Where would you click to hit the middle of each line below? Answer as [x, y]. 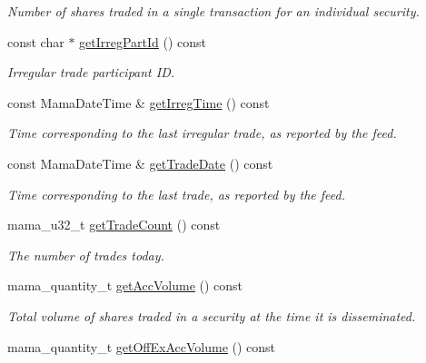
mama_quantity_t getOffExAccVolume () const [142, 346]
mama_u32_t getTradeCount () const [114, 225]
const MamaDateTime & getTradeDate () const [140, 163]
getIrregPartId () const [143, 41]
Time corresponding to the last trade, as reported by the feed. [176, 194]
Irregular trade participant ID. [91, 72]
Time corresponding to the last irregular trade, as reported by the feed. [202, 133]
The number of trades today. [86, 255]
